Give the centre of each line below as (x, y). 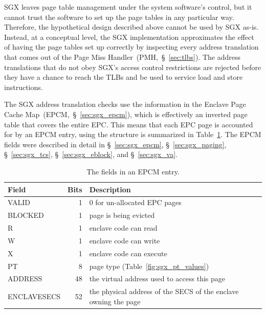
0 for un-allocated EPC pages (135, 202)
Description (110, 189)
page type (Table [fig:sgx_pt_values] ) (149, 266)
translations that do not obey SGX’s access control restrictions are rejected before (133, 67)
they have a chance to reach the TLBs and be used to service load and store (124, 77)
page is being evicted (122, 215)
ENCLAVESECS (34, 296)
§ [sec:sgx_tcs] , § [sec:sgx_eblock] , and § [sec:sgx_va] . (91, 154)
